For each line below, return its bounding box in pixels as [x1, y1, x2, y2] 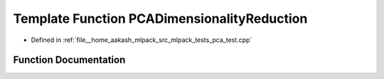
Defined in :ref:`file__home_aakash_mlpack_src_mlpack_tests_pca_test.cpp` [31, 36, 252, 44]
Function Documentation [13, 54, 126, 66]
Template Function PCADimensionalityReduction [13, 11, 308, 26]
